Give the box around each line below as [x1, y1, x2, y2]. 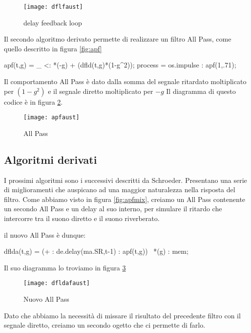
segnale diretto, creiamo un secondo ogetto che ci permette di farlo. [4, 320, 206, 330]
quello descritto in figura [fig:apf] [4, 43, 102, 53]
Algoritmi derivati [4, 152, 97, 167]
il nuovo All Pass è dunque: [4, 229, 86, 240]
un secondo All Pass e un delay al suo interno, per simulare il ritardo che [4, 203, 222, 214]
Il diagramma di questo [166, 86, 236, 96]
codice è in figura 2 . [4, 96, 63, 107]
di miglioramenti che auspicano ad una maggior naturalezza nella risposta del [4, 184, 235, 195]
